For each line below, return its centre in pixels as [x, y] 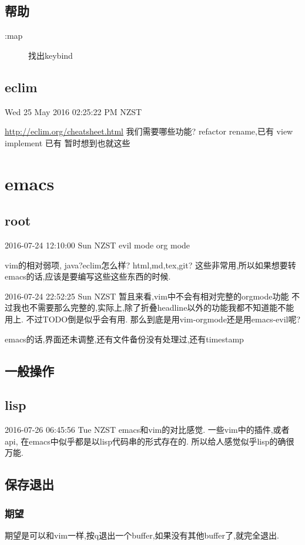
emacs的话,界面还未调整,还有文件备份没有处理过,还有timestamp [124, 339]
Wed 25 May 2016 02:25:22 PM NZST [73, 111]
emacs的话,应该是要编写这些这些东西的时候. [88, 276]
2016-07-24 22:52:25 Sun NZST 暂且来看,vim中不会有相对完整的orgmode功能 [147, 296]
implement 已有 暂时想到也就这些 [68, 142]
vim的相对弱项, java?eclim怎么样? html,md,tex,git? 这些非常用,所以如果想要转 [150, 265]
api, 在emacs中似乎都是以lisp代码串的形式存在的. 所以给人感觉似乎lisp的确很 [150, 441]
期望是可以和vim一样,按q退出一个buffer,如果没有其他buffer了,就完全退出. [142, 535]
